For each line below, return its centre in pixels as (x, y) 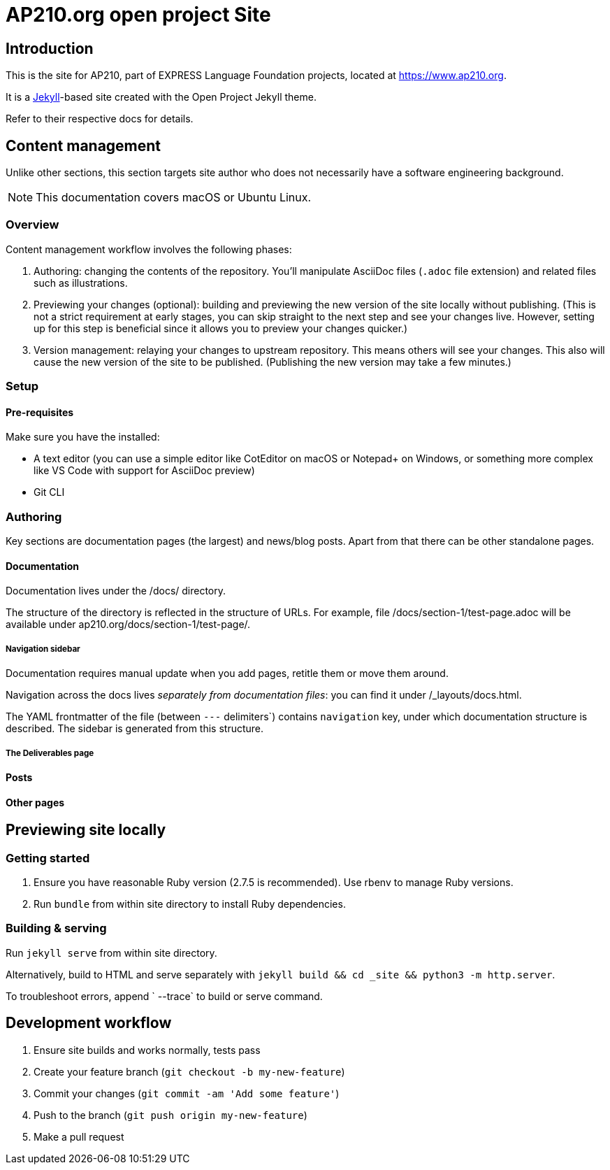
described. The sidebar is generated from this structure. (135, 729)
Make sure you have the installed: (83, 437)
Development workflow (89, 1023)
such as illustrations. (81, 283)
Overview (32, 225)
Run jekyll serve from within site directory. (111, 953)
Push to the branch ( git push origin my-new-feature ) (170, 1115)
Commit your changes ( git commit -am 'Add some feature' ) (187, 1093)
